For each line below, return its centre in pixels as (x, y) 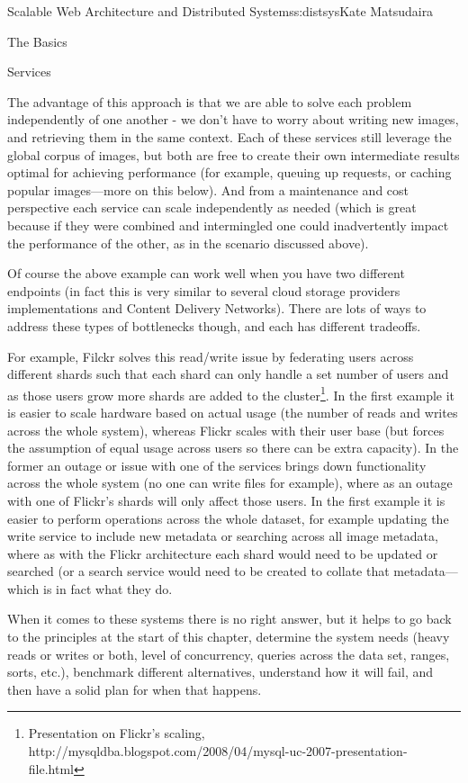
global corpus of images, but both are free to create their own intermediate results (234, 154)
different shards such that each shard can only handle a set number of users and (228, 374)
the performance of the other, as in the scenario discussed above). (188, 243)
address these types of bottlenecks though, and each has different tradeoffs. (214, 325)
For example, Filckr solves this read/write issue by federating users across (211, 356)
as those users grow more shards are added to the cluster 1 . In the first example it (231, 393)
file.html (51, 768)
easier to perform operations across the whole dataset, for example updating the (228, 518)
